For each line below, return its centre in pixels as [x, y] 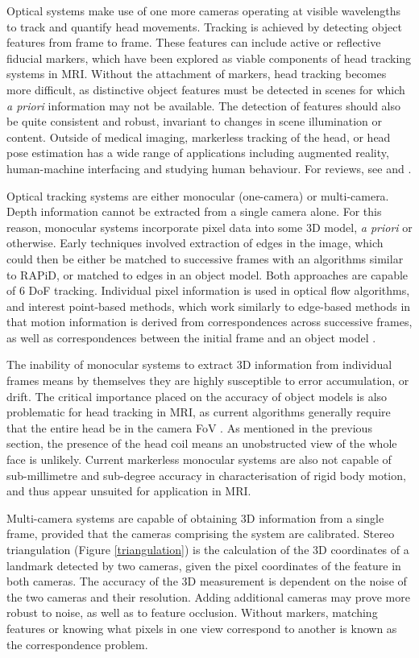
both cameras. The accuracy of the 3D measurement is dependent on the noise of [207, 581]
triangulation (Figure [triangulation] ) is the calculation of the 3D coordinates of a [208, 549]
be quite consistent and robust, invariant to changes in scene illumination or [195, 121]
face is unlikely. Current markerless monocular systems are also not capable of [199, 459]
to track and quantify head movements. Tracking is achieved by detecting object [204, 26]
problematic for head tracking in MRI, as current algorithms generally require [199, 412]
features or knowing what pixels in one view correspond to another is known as [202, 628]
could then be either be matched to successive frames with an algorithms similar [205, 258]
